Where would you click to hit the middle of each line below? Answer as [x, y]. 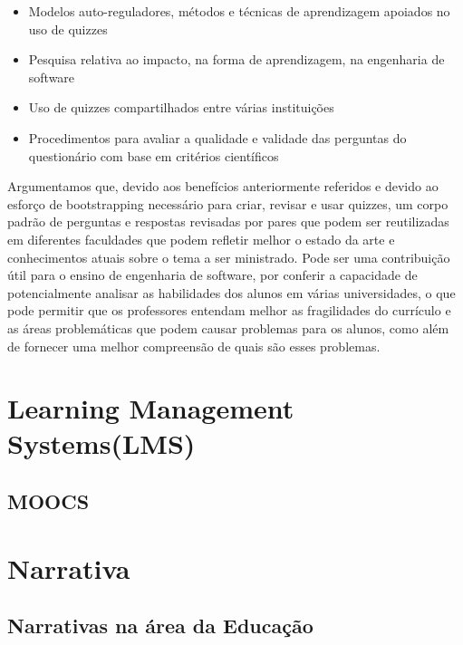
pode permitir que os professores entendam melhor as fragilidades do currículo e [229, 310]
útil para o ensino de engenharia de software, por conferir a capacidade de [212, 275]
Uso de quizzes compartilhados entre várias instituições [181, 107]
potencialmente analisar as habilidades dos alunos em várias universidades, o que [231, 292]
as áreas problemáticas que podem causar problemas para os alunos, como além [228, 327]
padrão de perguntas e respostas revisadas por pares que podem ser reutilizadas [228, 221]
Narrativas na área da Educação [160, 626]
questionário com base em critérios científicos [154, 155]
